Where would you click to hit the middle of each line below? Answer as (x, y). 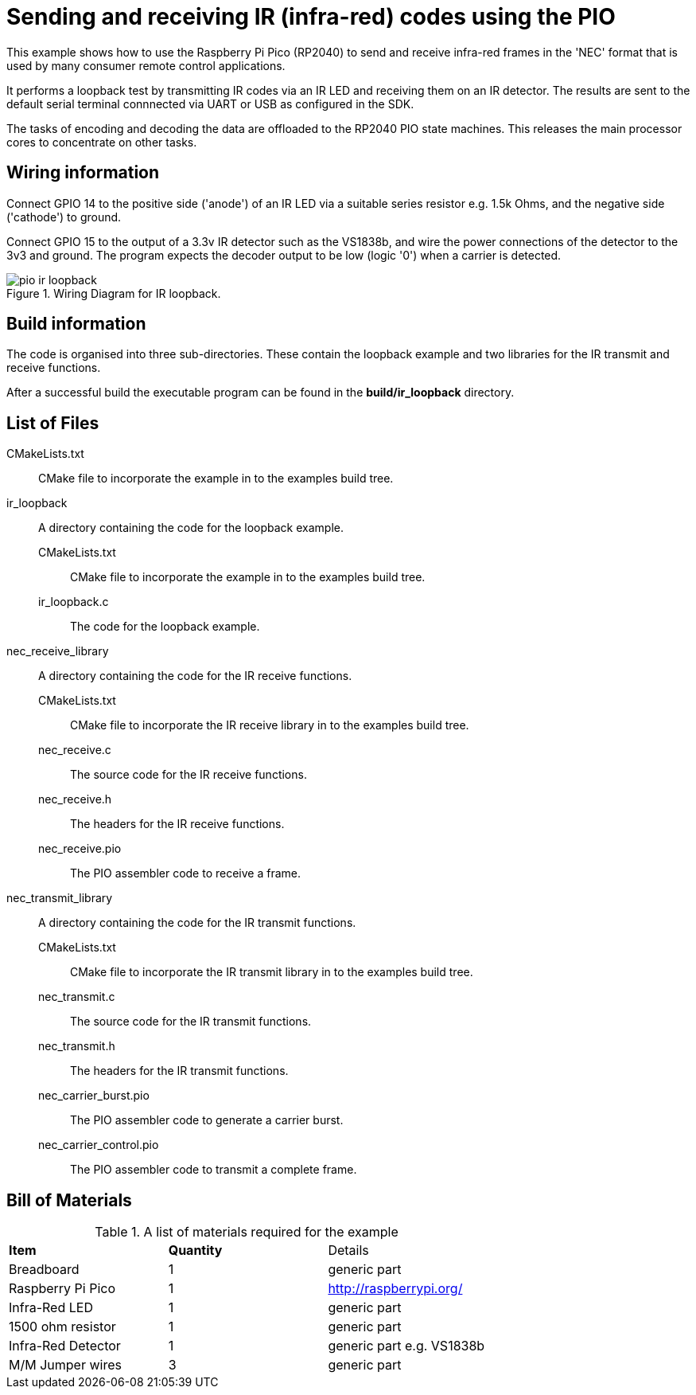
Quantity (195, 1250)
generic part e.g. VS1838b (406, 1346)
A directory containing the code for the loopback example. (191, 528)
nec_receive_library (58, 651)
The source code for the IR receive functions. (189, 775)
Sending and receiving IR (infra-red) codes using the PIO (311, 17)
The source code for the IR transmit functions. (191, 1022)
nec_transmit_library (60, 898)
